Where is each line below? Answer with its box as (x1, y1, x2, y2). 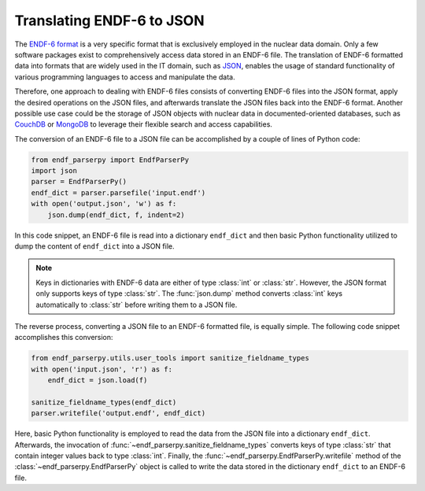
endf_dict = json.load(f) (47, 376, 148, 385)
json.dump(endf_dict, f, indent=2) (47, 210, 185, 220)
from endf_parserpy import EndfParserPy (31, 155, 189, 164)
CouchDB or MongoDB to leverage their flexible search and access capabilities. (14, 120, 273, 129)
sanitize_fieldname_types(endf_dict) (31, 397, 177, 407)
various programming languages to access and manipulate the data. (14, 72, 235, 82)
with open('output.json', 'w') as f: (31, 199, 177, 209)
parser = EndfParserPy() (31, 177, 128, 186)
